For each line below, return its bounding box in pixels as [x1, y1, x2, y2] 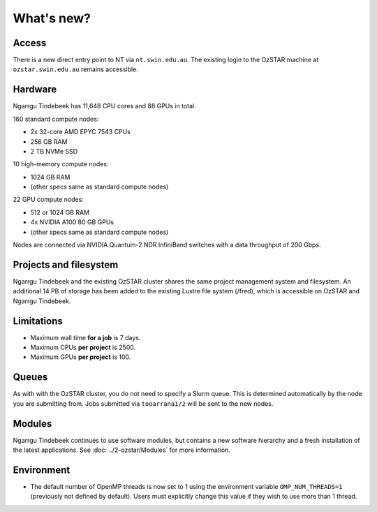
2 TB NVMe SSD [30, 147, 78, 155]
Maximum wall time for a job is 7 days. [30, 333, 141, 342]
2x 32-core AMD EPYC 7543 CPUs [30, 128, 131, 136]
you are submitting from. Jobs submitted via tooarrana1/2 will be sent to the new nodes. [13, 399, 274, 408]
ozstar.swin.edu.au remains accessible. [13, 65, 139, 73]
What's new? [13, 10, 91, 26]
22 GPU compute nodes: [13, 196, 84, 204]
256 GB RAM [30, 137, 68, 146]
